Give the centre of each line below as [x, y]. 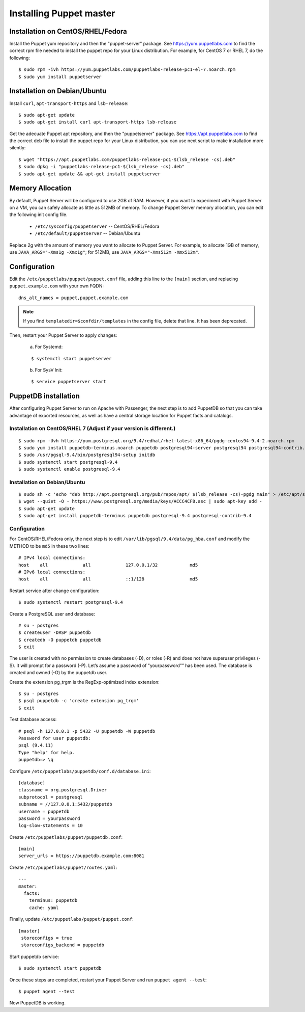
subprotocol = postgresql [51, 797]
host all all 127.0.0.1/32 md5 [108, 565]
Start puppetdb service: [34, 956]
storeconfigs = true [47, 938]
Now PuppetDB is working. [38, 1003]
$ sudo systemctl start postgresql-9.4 [68, 462]
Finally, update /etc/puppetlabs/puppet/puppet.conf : [72, 919]
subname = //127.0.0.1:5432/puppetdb [66, 804]
